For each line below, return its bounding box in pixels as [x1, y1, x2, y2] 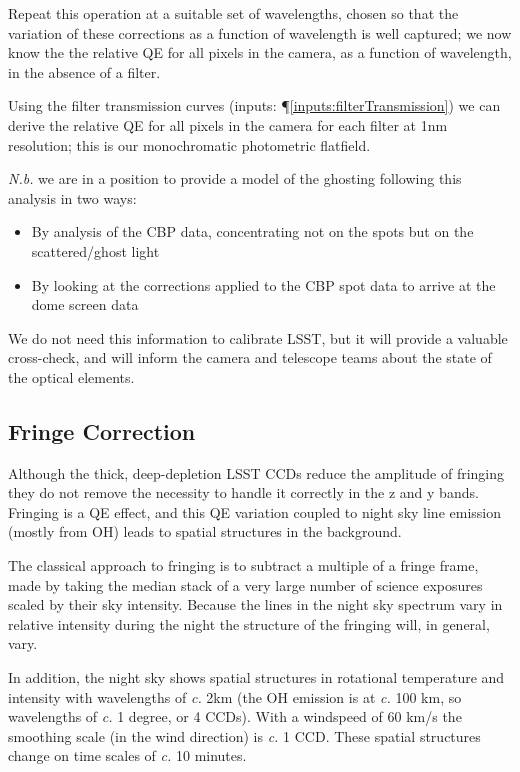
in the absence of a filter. [8, 61, 161, 82]
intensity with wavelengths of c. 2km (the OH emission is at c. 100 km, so [8, 686, 462, 707]
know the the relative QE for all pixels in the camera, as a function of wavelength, [8, 42, 512, 63]
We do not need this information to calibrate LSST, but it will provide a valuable [8, 327, 508, 348]
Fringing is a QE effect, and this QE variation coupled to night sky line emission [8, 501, 502, 522]
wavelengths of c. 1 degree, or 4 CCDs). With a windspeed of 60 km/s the [8, 706, 462, 727]
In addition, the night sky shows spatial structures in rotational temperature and [8, 667, 505, 688]
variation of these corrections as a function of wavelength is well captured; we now [8, 22, 512, 43]
